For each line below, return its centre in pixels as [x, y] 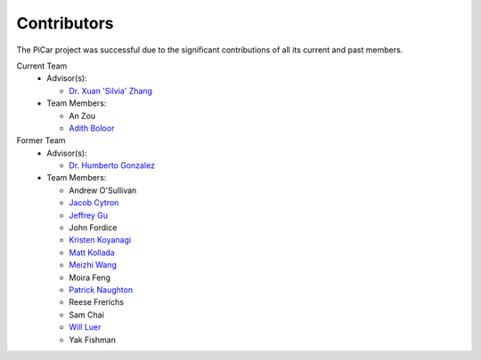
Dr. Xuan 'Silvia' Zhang [111, 91]
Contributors [65, 23]
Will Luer [85, 327]
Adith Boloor [92, 128]
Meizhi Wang [93, 265]
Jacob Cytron [94, 203]
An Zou [82, 116]
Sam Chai [86, 315]
